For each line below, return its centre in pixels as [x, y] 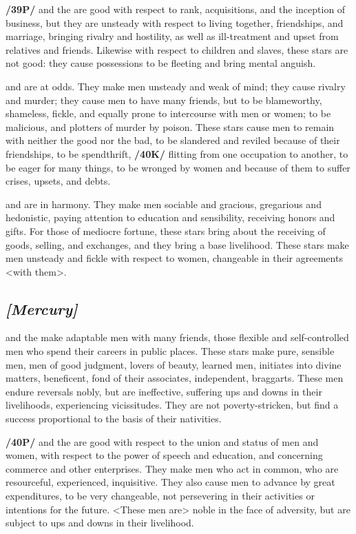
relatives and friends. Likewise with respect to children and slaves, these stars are [177, 49]
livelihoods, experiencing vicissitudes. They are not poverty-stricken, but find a [172, 405]
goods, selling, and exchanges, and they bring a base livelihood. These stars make [177, 244]
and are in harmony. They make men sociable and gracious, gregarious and [164, 204]
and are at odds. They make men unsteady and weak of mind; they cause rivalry [176, 86]
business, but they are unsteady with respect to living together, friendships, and [175, 22]
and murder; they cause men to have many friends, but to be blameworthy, [164, 100]
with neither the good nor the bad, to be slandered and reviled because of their [173, 140]
